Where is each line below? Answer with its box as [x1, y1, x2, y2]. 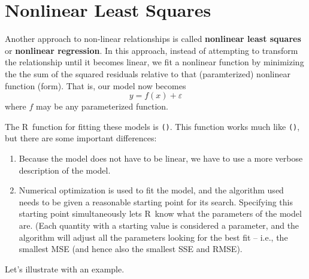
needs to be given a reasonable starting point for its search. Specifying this [19, 195, 293, 208]
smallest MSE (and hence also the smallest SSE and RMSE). [19, 242, 243, 255]
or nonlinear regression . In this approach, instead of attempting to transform [5, 44, 298, 56]
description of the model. [19, 163, 111, 176]
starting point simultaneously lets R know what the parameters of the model [19, 207, 302, 220]
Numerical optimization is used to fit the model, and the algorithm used [19, 184, 284, 196]
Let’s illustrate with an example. [5, 262, 125, 275]
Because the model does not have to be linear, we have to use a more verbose [19, 151, 303, 164]
